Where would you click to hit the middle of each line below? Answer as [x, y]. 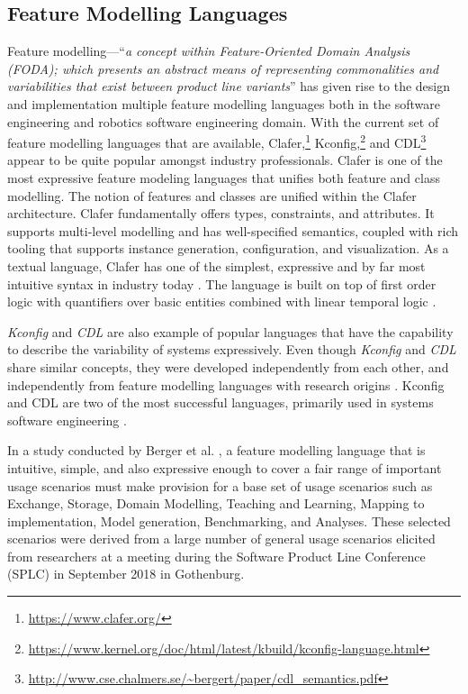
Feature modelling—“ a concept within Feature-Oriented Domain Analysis [209, 51]
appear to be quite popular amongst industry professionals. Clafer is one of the [225, 160]
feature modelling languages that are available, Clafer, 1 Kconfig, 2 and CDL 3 [217, 141]
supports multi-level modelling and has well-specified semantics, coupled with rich [233, 230]
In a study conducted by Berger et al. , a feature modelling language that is [216, 450]
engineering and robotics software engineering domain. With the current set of [223, 121]
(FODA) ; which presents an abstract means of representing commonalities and [223, 68]
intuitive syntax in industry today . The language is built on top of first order [222, 283]
